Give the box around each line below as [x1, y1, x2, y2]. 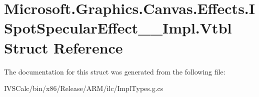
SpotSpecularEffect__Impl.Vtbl [4, 17, 232, 38]
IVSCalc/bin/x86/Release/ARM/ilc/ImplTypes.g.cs [4, 83, 163, 93]
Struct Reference [4, 37, 123, 57]
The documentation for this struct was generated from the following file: [4, 66, 225, 76]
